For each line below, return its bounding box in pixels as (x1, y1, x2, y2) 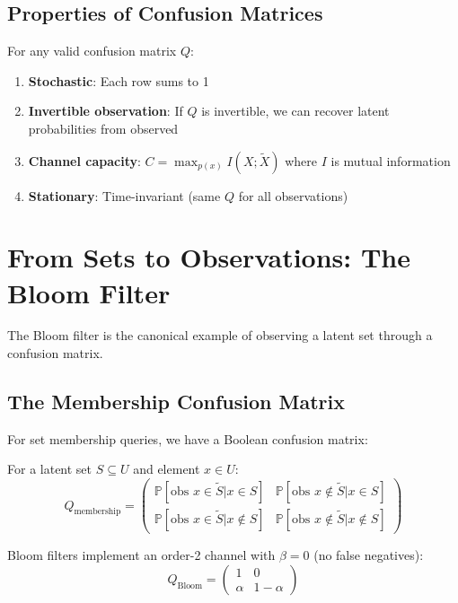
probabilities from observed (28, 118, 179, 137)
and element (133, 459, 200, 478)
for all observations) (238, 186, 348, 205)
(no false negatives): (313, 546, 424, 564)
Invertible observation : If (28, 101, 183, 120)
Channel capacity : (28, 151, 141, 170)
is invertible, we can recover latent (201, 101, 390, 120)
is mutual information (330, 151, 451, 170)
